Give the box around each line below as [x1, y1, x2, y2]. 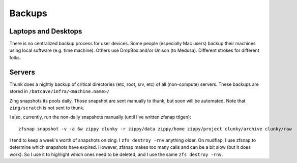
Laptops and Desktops [9, 27, 82, 36]
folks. [9, 54, 21, 60]
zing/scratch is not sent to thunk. [9, 105, 85, 111]
